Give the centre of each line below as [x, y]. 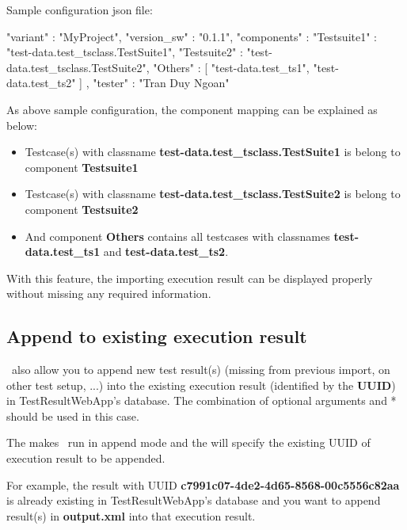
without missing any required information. [109, 294]
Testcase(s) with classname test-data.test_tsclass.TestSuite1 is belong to [213, 152]
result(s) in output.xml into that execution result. [131, 515]
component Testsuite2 [82, 209]
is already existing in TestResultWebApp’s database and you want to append [194, 500]
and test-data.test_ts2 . [166, 252]
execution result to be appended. [86, 458]
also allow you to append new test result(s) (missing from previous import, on [201, 370]
